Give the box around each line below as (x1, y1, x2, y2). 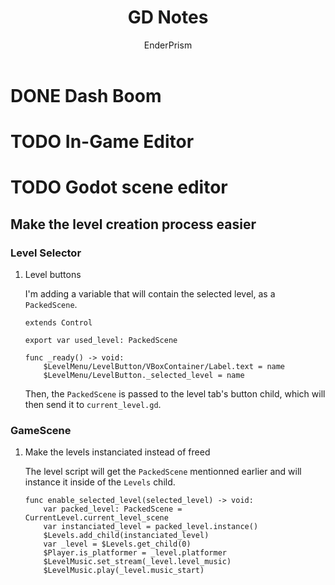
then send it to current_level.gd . (24, 399, 162, 410)
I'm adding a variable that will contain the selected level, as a (24, 288, 276, 300)
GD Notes (127, 6, 209, 29)
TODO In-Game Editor (10, 131, 195, 153)
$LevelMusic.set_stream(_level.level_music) (43, 557, 232, 567)
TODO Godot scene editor (10, 176, 228, 199)
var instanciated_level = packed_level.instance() (43, 522, 259, 532)
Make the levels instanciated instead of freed (24, 446, 211, 458)
